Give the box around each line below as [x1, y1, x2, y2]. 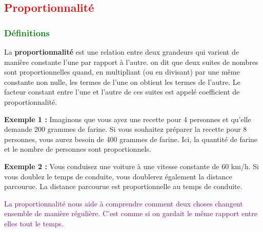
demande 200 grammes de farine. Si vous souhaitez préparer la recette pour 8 [4, 124, 247, 134]
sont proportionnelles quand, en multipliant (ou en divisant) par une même [4, 66, 240, 77]
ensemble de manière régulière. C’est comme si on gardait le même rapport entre [4, 208, 257, 219]
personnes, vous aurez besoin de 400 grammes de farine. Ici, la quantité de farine [4, 133, 258, 144]
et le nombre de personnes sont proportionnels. [4, 144, 151, 154]
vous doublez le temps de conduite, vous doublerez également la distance [4, 171, 232, 181]
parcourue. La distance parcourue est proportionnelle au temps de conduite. [4, 181, 242, 192]
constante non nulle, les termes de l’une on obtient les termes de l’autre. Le [4, 76, 240, 87]
